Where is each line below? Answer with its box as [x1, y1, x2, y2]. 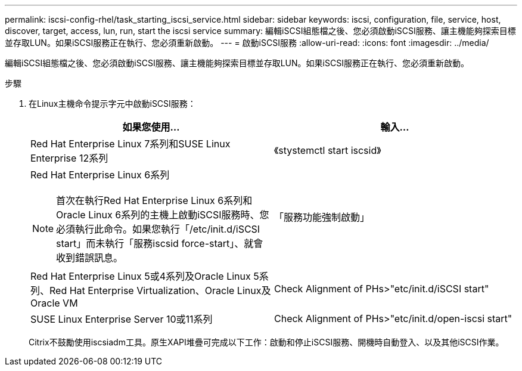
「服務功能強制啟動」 [274, 211, 370, 223]
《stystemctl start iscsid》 [274, 144, 381, 156]
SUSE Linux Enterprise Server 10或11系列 [30, 313, 213, 325]
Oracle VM [30, 297, 78, 309]
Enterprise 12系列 [30, 152, 108, 164]
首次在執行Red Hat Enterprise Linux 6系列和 [56, 194, 253, 206]
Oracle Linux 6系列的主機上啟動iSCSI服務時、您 [56, 209, 269, 221]
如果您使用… [122, 121, 180, 133]
